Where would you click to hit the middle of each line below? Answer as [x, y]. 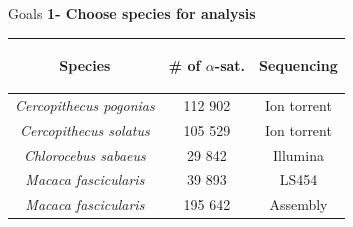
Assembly [298, 204]
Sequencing [298, 65]
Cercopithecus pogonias [85, 104]
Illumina [298, 154]
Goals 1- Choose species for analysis [132, 13]
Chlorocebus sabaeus [84, 154]
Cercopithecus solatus [85, 129]
